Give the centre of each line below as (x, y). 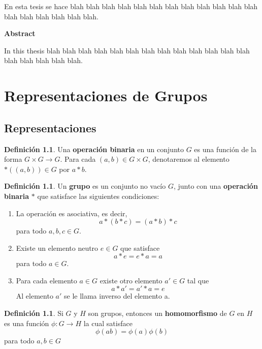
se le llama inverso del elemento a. (117, 296)
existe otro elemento (131, 280)
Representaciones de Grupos (106, 95)
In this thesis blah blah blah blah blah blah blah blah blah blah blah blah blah (127, 50)
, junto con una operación (216, 186)
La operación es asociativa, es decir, (72, 213)
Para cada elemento (46, 280)
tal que (198, 280)
